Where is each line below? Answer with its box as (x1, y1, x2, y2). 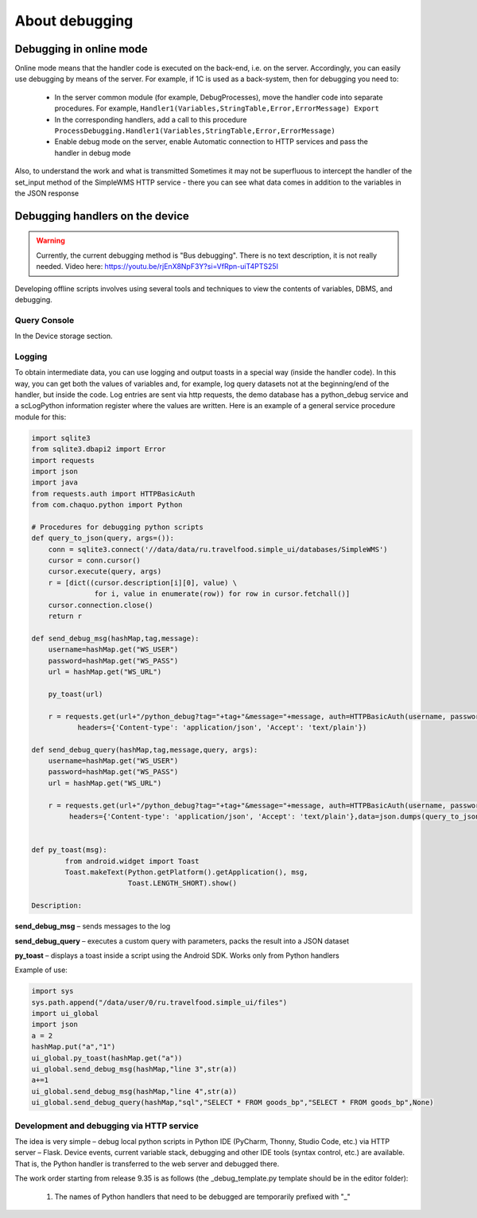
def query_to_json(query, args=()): (31, 534, 175, 543)
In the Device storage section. (14, 331, 113, 341)
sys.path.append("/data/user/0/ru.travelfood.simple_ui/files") (31, 998, 288, 1006)
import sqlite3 (31, 434, 91, 442)
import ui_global (31, 1009, 99, 1018)
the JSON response (14, 188, 79, 198)
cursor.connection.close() (48, 601, 154, 609)
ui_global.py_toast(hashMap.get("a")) (31, 1053, 183, 1062)
